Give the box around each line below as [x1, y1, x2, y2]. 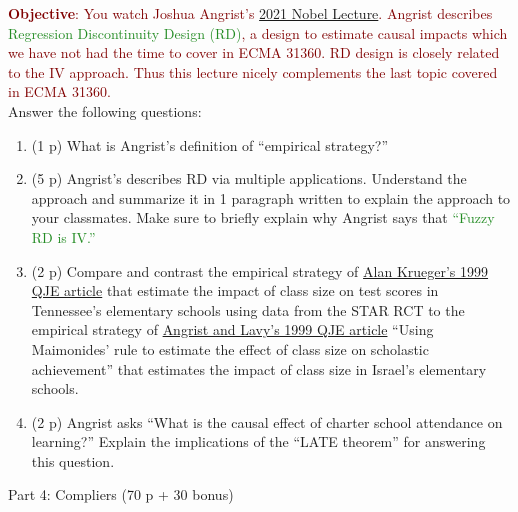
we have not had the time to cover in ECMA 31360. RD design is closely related [8, 42, 500, 63]
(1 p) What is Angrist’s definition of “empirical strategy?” [31, 134, 389, 155]
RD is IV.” [31, 226, 96, 247]
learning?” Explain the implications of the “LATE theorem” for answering [31, 431, 486, 452]
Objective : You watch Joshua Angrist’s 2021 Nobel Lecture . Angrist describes [8, 3, 493, 23]
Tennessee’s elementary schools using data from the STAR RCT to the [31, 299, 465, 320]
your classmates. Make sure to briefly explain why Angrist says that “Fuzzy [31, 207, 495, 228]
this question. [31, 450, 115, 471]
